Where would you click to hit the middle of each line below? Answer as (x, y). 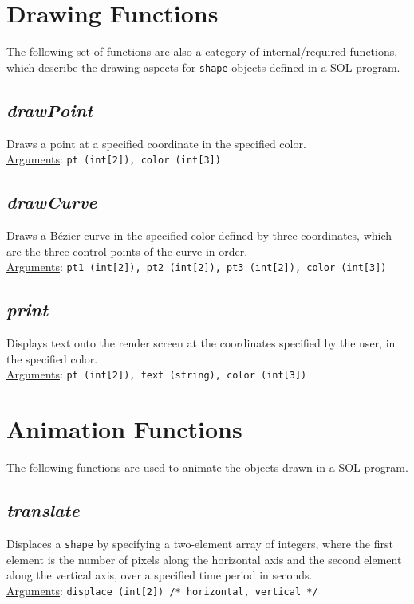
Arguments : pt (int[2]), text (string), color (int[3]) (157, 374)
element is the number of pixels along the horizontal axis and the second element (204, 559)
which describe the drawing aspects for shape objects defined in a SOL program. (203, 67)
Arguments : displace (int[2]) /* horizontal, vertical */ (162, 590)
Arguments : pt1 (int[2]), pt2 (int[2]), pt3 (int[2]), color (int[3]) (197, 267)
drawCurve (52, 202)
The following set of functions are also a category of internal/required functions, (202, 51)
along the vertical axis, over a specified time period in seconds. (160, 575)
